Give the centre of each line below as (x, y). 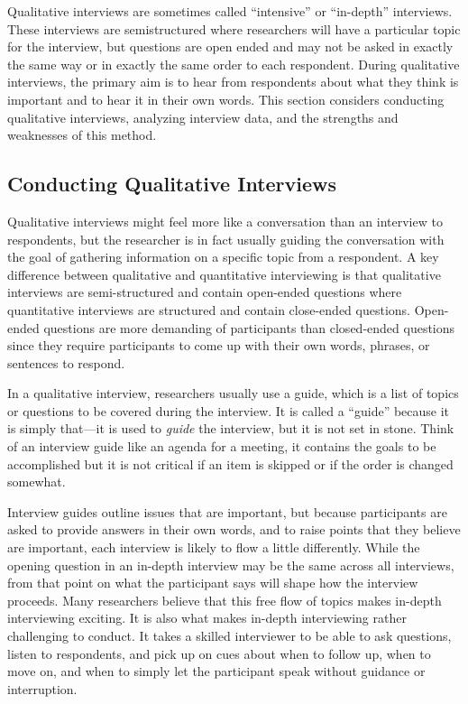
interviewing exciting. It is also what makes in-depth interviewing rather (207, 618)
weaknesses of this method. (82, 135)
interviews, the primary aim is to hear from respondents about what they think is (233, 82)
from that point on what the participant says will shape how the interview (213, 583)
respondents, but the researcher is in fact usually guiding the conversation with (226, 239)
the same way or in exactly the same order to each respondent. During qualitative (234, 64)
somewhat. (37, 482)
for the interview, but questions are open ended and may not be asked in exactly (230, 46)
